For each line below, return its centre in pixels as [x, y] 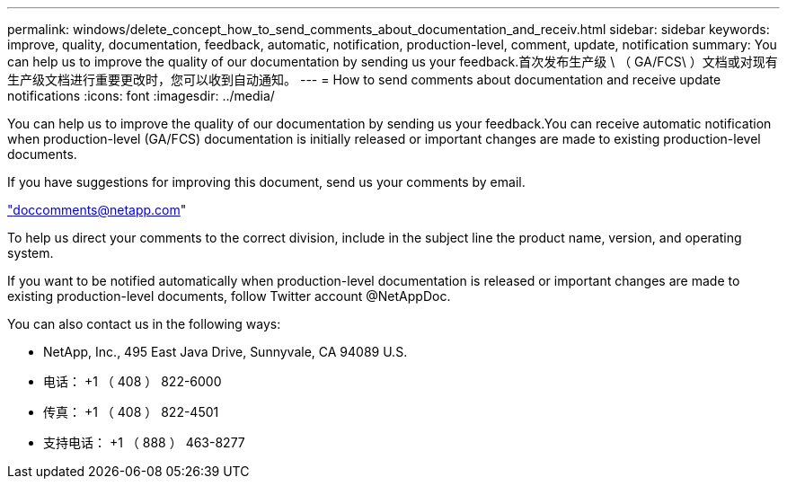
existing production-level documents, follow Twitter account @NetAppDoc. [229, 296]
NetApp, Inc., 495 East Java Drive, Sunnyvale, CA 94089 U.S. [225, 352]
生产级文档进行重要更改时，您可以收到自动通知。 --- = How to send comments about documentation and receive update [364, 80]
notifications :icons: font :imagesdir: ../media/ [141, 96]
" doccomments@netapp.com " [97, 210]
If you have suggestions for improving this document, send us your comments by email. [266, 182]
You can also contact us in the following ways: [144, 324]
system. [31, 253]
